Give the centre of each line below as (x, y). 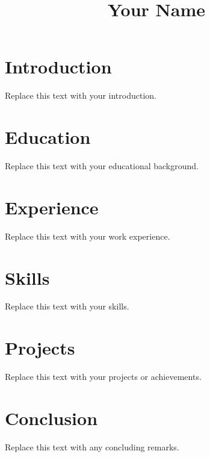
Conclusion (51, 418)
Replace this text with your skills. (67, 306)
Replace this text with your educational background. (102, 166)
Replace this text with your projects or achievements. (103, 377)
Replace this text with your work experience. (88, 236)
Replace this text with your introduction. (81, 95)
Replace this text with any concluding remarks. (92, 446)
